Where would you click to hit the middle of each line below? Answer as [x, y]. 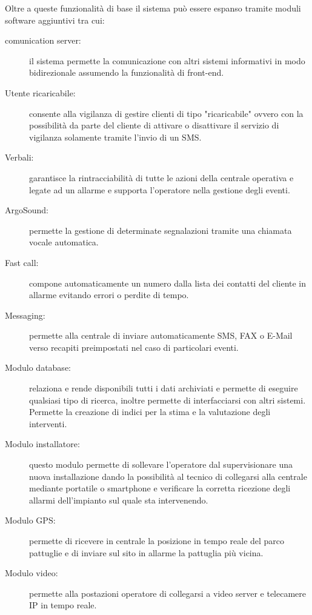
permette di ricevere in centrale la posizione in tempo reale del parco [157, 540]
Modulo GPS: [30, 520]
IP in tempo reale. [63, 605]
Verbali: [19, 157]
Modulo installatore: [42, 444]
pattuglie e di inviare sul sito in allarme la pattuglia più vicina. [146, 552]
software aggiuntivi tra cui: [55, 20]
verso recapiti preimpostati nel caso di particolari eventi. [134, 347]
